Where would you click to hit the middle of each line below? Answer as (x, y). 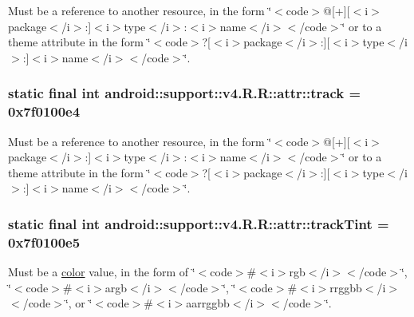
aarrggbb (208, 303)
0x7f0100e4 (44, 111)
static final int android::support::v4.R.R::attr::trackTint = (199, 223)
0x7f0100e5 (44, 242)
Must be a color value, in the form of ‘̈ (102, 272)
